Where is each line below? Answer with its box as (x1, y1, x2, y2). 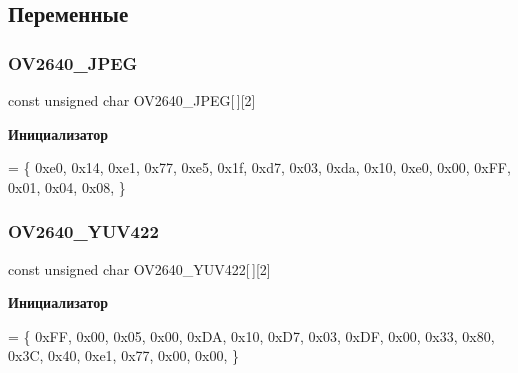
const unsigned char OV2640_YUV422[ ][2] (8, 258, 271, 279)
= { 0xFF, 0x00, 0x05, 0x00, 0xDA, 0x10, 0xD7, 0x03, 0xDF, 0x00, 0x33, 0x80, (8, 325, 495, 346)
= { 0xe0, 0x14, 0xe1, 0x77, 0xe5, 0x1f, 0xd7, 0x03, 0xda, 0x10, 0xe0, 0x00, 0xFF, (8, 157, 511, 178)
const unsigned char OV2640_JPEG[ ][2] (8, 90, 256, 110)
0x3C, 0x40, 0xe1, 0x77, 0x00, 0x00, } (8, 345, 239, 366)
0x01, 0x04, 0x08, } (8, 176, 126, 197)
